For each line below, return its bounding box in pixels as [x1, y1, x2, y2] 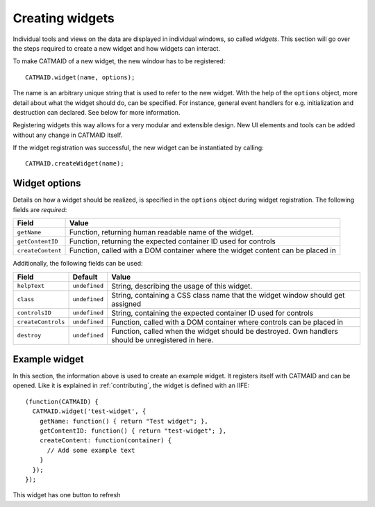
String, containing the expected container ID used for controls [111, 308, 314, 318]
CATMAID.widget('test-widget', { [32, 408, 147, 415]
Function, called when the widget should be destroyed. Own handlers [111, 326, 338, 336]
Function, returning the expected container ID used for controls [69, 236, 276, 246]
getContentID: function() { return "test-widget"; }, [39, 427, 227, 435]
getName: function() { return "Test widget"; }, [39, 417, 208, 425]
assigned [111, 299, 142, 309]
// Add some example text [47, 446, 135, 454]
